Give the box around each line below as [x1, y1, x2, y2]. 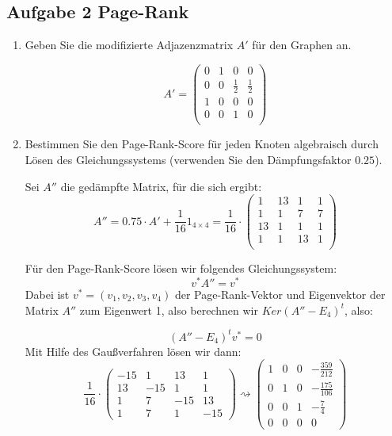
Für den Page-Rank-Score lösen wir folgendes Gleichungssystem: [25, 260, 337, 277]
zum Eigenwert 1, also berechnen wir [79, 301, 258, 318]
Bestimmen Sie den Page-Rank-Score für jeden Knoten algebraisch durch [25, 136, 379, 152]
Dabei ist [25, 286, 70, 303]
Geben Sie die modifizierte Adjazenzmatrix [25, 36, 234, 53]
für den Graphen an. [252, 36, 352, 53]
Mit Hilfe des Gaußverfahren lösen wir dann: [25, 342, 242, 359]
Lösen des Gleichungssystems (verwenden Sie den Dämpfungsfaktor [25, 151, 352, 167]
